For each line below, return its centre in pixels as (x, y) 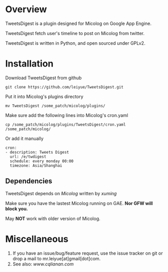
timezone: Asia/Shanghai (36, 165)
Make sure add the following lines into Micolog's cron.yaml (67, 115)
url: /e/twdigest (28, 157)
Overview (26, 9)
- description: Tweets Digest (37, 152)
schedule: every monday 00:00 (42, 161)
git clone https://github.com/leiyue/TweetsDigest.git (64, 87)
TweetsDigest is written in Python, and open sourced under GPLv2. (75, 43)
